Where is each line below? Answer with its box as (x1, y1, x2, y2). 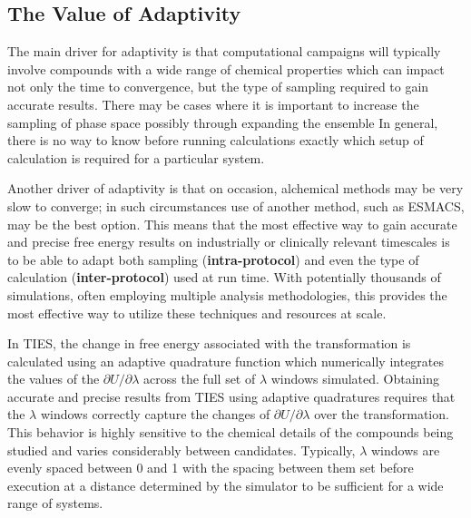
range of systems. (7, 494, 103, 513)
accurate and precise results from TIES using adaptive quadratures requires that (7, 386, 456, 406)
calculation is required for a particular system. (7, 148, 265, 167)
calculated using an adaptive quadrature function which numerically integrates (7, 351, 445, 370)
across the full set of (143, 369, 256, 388)
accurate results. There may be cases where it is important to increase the (7, 94, 419, 113)
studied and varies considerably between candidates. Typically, (7, 440, 356, 459)
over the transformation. (314, 405, 449, 424)
